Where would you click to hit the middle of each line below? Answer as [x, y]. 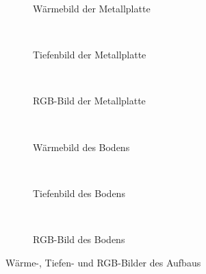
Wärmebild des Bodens [81, 147]
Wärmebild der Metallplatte [92, 8]
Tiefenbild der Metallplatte [90, 55]
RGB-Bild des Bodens [79, 239]
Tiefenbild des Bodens [79, 193]
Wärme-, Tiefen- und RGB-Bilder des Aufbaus [103, 262]
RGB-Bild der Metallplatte [89, 101]
